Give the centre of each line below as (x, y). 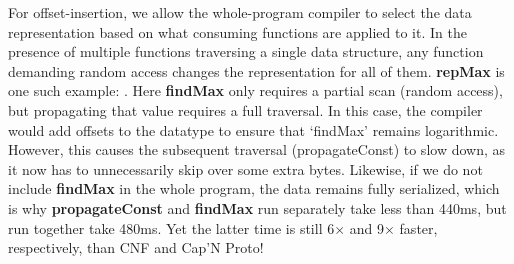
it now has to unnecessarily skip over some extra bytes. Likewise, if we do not (245, 168)
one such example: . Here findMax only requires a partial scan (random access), (255, 90)
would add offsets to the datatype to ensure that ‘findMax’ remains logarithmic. (253, 129)
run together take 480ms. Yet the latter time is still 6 (171, 227)
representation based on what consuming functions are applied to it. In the (237, 31)
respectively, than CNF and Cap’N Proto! (136, 247)
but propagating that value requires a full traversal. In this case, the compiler (245, 109)
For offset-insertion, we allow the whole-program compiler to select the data (240, 12)
